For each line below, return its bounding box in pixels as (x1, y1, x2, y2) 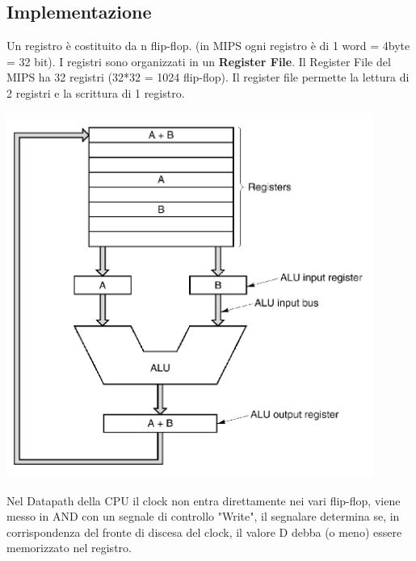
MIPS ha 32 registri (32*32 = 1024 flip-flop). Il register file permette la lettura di (6, 69, 410, 86)
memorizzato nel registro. (6, 539, 132, 556)
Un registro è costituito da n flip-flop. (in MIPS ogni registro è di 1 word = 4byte (6, 37, 410, 54)
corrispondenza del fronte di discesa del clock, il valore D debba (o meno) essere (6, 523, 402, 540)
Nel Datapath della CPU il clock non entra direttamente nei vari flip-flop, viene (6, 492, 401, 509)
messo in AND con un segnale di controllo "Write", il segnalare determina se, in (6, 508, 400, 525)
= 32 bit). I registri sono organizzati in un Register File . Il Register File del (6, 52, 391, 69)
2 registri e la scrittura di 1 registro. (6, 84, 185, 101)
